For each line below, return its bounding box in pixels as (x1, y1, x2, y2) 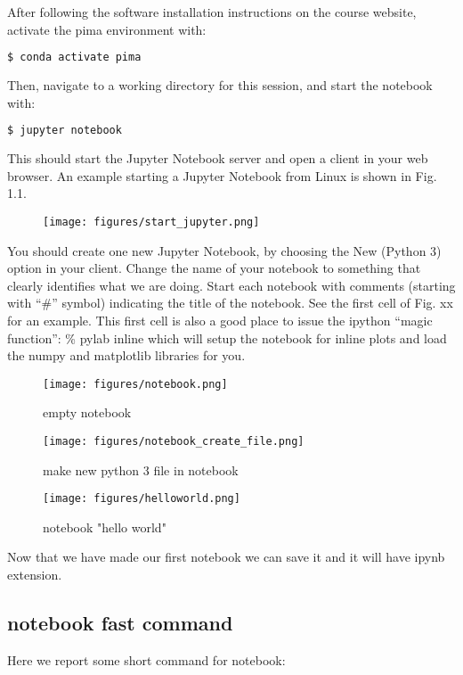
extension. (7, 565, 62, 584)
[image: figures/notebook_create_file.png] (43, 434, 305, 448)
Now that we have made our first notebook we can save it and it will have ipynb (7, 547, 445, 566)
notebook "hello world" (43, 517, 167, 536)
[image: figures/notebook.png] (43, 377, 228, 391)
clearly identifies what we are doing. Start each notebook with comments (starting (7, 276, 456, 294)
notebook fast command (7, 609, 233, 637)
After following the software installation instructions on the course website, (7, 3, 417, 21)
